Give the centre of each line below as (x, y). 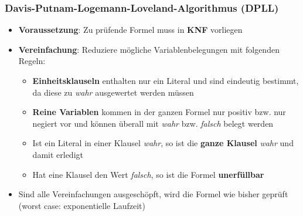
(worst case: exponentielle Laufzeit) (82, 205)
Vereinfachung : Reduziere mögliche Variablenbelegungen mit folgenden (149, 49)
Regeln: (32, 61)
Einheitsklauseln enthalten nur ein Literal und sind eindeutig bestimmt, (166, 80)
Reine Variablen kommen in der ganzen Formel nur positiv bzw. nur (159, 112)
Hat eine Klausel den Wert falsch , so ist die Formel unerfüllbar (148, 174)
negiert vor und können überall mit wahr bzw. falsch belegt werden (153, 123)
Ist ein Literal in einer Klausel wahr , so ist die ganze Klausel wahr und (163, 143)
